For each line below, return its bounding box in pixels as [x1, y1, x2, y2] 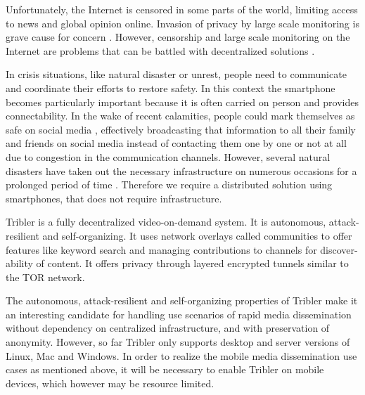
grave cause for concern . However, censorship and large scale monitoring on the [6, 30, 350, 44]
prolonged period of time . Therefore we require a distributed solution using [6, 177, 333, 192]
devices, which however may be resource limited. [6, 375, 214, 390]
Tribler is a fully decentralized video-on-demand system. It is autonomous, [6, 214, 326, 229]
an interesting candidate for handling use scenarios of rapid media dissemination [6, 306, 352, 321]
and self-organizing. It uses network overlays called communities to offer [42, 228, 352, 242]
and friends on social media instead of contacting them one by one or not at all [6, 136, 347, 150]
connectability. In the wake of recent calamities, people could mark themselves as [6, 108, 355, 123]
